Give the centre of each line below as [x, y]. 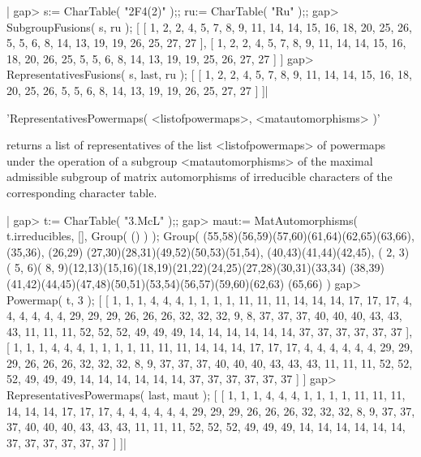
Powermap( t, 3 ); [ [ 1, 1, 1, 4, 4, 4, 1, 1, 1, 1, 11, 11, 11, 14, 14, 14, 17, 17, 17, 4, [209, 299]
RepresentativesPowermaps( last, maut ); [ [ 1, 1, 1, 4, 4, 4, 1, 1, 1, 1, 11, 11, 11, [206, 395]
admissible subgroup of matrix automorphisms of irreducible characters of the [200, 177]
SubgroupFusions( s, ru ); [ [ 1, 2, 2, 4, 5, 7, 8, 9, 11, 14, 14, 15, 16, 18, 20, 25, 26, [209, 26]
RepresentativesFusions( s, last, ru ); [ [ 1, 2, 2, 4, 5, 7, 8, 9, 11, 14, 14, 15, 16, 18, [209, 74]
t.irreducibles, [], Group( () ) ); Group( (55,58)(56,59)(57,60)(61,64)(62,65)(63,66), [210, 236]
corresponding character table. [82, 192]
